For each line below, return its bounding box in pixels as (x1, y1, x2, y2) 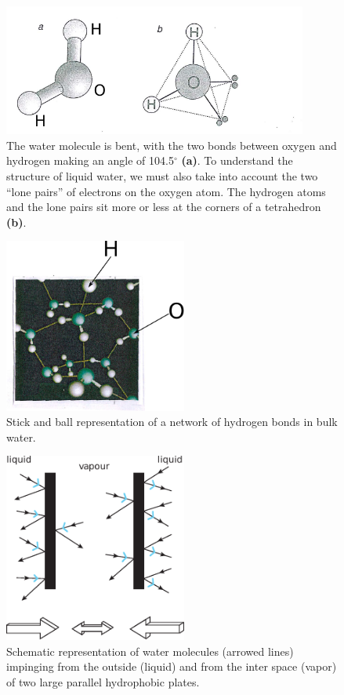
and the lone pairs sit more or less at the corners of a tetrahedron (6, 198, 321, 215)
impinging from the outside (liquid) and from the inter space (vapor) (6, 658, 337, 675)
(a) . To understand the (181, 152, 293, 169)
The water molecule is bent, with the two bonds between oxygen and (6, 136, 337, 153)
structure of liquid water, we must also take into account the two (6, 167, 318, 184)
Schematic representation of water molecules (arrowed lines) (6, 642, 294, 659)
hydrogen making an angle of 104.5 (6, 152, 174, 169)
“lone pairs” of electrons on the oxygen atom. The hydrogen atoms (6, 183, 326, 199)
